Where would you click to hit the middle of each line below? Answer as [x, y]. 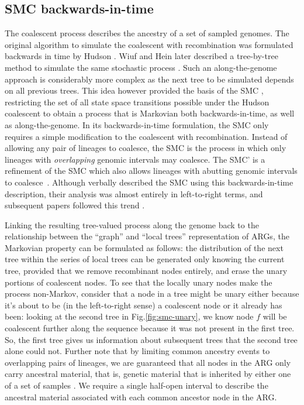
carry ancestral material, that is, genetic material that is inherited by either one [148, 374]
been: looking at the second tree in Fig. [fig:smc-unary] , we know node [129, 316]
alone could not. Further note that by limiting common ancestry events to [137, 351]
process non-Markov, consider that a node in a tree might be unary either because [152, 294]
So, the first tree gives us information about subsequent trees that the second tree [151, 339]
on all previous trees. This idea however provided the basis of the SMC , [134, 90]
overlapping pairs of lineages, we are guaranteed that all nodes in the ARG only [148, 362]
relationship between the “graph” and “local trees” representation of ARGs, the [147, 236]
